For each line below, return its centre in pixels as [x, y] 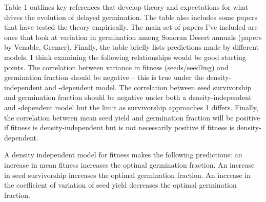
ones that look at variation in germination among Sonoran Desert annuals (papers [133, 37]
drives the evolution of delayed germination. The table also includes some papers [131, 17]
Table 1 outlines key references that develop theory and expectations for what [126, 7]
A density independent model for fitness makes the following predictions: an [123, 155]
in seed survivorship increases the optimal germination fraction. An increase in [127, 175]
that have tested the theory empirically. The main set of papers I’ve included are [131, 27]
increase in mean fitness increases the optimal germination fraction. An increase [129, 164]
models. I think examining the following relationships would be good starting [125, 57]
